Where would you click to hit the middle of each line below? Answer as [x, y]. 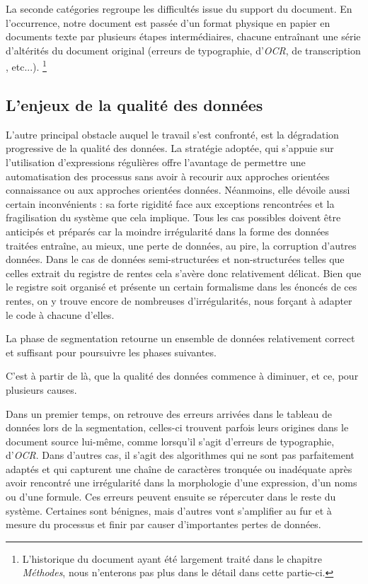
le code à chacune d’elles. [60, 314]
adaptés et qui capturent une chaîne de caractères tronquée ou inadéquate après [179, 468]
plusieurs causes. [41, 389]
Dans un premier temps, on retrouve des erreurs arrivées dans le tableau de [169, 413]
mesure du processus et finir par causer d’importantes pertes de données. [163, 524]
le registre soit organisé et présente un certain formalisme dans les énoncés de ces [182, 287]
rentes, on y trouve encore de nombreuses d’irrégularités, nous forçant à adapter [179, 300]
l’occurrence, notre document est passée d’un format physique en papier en [168, 22]
